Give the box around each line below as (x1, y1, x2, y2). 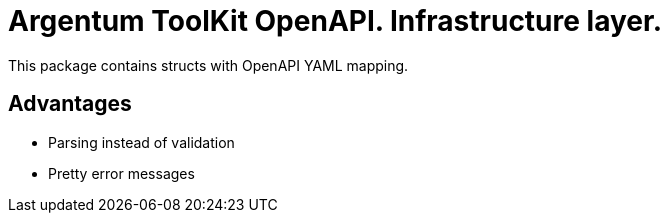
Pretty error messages (48, 164, 195, 182)
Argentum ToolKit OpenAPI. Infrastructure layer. (8, 4, 662, 38)
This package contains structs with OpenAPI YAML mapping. (8, 56, 409, 74)
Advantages (8, 91, 132, 117)
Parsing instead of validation (48, 133, 235, 151)
